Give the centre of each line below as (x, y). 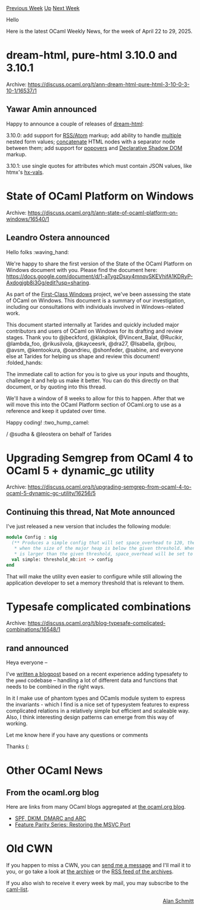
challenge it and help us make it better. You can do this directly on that (92, 380)
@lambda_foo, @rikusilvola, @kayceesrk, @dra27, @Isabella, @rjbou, (91, 343)
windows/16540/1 (28, 219)
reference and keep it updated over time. (56, 411)
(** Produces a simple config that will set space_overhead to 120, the (104, 543)
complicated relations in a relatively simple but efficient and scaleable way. (98, 711)
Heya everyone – (27, 662)
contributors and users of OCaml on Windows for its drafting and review (94, 331)
